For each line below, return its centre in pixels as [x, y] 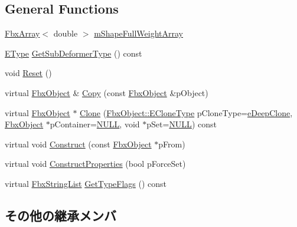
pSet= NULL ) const [182, 124]
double [66, 33]
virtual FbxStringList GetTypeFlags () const [86, 183]
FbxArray [22, 33]
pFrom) [172, 144]
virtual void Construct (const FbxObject [78, 144]
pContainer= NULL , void [95, 124]
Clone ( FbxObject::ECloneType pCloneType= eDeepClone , [186, 112]
